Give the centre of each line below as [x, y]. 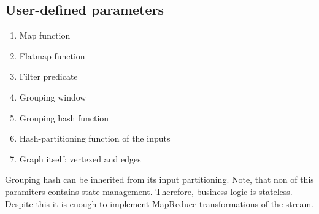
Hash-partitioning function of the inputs [95, 138]
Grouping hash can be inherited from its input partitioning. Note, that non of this [159, 179]
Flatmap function [52, 55]
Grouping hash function [64, 117]
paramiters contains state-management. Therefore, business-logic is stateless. [149, 191]
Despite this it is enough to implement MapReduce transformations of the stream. [159, 203]
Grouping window [53, 97]
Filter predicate [48, 76]
